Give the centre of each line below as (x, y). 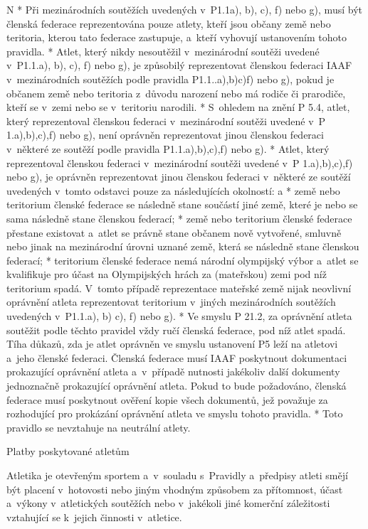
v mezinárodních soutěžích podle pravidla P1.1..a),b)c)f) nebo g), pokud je (170, 79)
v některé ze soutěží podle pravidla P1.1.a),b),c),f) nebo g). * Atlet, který (168, 148)
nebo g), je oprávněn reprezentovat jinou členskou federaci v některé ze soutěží (179, 177)
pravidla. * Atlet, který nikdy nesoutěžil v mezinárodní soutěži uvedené (163, 51)
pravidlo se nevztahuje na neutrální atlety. (99, 427)
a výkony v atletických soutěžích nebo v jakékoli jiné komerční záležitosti (168, 503)
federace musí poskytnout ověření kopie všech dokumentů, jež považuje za (167, 399)
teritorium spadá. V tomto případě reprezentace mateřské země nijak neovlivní (179, 288)
